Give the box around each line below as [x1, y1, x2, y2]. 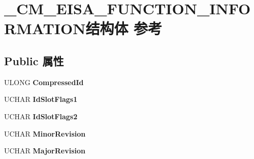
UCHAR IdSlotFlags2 [4, 111, 78, 121]
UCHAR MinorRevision [4, 128, 86, 139]
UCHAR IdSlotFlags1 [4, 94, 78, 104]
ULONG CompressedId [4, 76, 84, 87]
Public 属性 [4, 52, 64, 68]
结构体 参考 [85, 18, 163, 39]
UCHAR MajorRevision [4, 145, 85, 156]
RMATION [4, 18, 86, 39]
